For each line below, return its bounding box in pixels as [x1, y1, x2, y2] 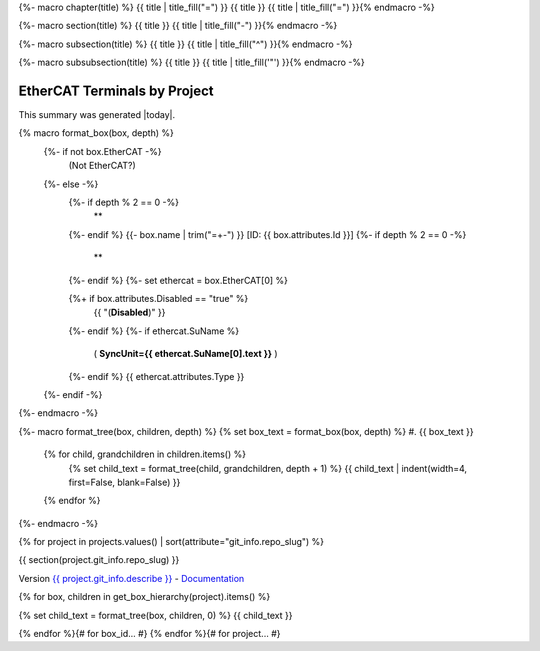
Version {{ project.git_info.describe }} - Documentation [18, 572, 245, 584]
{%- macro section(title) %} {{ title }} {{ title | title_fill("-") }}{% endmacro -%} [18, 20, 338, 32]
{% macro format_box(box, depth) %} [18, 127, 174, 139]
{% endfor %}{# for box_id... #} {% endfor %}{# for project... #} [18, 628, 281, 640]
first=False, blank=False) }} [68, 476, 181, 488]
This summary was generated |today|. [18, 109, 176, 121]
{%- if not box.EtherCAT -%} [43, 145, 162, 157]
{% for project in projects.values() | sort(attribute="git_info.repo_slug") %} [18, 536, 325, 548]
